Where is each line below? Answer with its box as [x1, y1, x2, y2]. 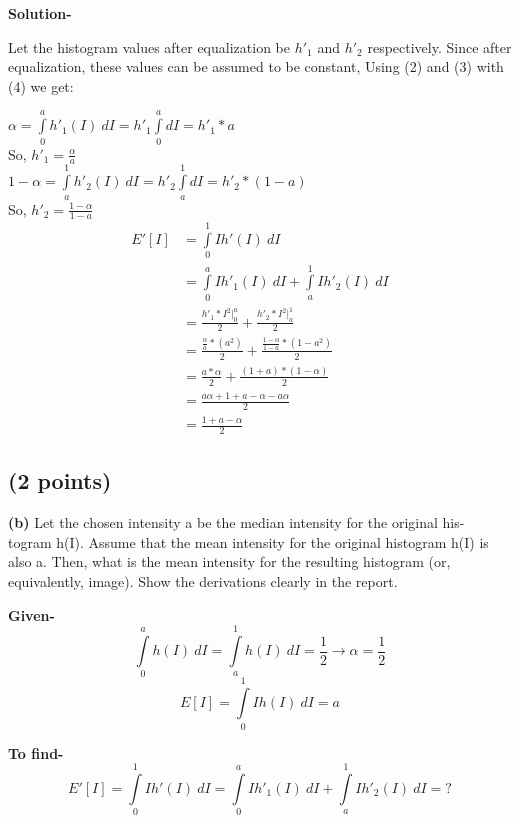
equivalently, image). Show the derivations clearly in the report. [8, 571, 398, 592]
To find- [8, 742, 64, 763]
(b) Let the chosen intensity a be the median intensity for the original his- [8, 512, 465, 533]
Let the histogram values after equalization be [8, 36, 290, 57]
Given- [8, 604, 55, 625]
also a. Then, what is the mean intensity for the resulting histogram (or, [8, 551, 451, 572]
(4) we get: [8, 75, 74, 96]
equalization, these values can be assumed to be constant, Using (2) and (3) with [8, 56, 504, 77]
